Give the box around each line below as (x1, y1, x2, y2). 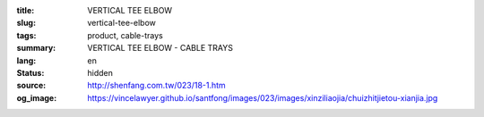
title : (16, 5, 35, 15)
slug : (16, 18, 36, 29)
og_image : (16, 92, 57, 103)
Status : (16, 67, 45, 78)
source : (16, 80, 47, 91)
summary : (16, 43, 56, 54)
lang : (16, 54, 37, 66)
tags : (16, 29, 37, 40)
